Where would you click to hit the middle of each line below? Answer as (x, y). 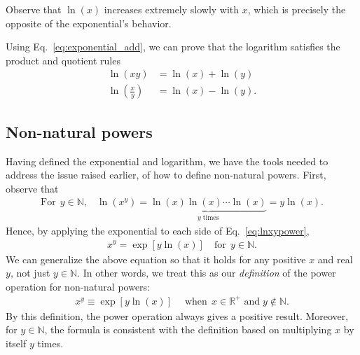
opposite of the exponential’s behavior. (89, 23)
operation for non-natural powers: (78, 286)
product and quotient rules (63, 60)
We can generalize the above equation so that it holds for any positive (156, 259)
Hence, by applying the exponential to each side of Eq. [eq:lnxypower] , (158, 230)
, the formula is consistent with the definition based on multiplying (188, 329)
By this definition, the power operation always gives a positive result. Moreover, (177, 315)
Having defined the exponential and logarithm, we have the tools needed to (167, 161)
